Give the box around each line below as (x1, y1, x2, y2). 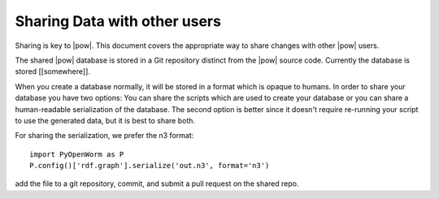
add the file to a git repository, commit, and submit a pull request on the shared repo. (15, 179, 299, 188)
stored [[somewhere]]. (15, 67, 91, 76)
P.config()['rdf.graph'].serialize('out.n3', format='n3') (29, 161, 270, 171)
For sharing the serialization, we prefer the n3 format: (15, 131, 194, 141)
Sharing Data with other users (15, 12, 221, 30)
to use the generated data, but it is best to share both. (15, 115, 195, 125)
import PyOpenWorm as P (29, 149, 124, 158)
